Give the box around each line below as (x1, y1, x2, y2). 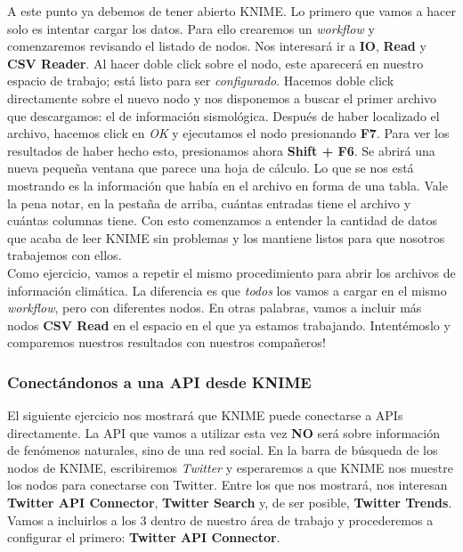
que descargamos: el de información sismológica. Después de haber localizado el (7, 106, 440, 125)
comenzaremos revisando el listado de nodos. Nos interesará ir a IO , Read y (7, 37, 426, 55)
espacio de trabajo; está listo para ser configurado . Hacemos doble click (7, 71, 394, 90)
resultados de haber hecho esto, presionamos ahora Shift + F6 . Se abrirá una (7, 141, 435, 159)
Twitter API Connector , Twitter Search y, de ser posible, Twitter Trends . (7, 493, 452, 512)
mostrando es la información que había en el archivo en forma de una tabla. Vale (7, 175, 448, 194)
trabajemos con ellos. (7, 246, 122, 264)
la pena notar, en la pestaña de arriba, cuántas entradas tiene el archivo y (7, 193, 411, 212)
